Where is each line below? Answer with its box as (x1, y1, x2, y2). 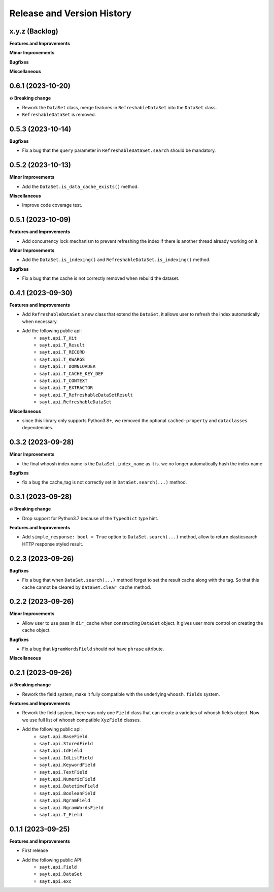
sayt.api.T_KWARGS (39, 356, 85, 362)
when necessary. (22, 318, 58, 325)
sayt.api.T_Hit (39, 335, 77, 341)
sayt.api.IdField (39, 748, 82, 754)
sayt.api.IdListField (39, 755, 93, 760)
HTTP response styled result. (22, 541, 83, 547)
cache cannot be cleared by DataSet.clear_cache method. (22, 584, 152, 590)
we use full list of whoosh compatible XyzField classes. (22, 717, 141, 723)
